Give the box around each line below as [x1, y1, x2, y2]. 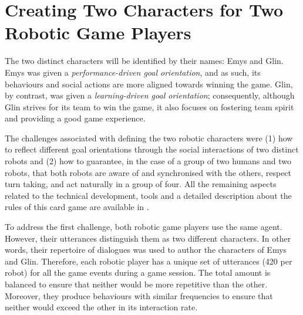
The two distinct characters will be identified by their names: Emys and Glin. [5, 55, 284, 67]
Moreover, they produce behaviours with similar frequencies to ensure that [5, 289, 273, 302]
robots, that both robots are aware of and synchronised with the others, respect [5, 166, 292, 178]
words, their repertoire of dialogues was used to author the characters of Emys [5, 243, 287, 256]
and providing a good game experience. [5, 112, 146, 124]
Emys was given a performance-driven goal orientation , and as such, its [5, 66, 261, 78]
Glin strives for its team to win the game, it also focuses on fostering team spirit [5, 100, 294, 113]
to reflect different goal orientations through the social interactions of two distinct [5, 143, 299, 155]
